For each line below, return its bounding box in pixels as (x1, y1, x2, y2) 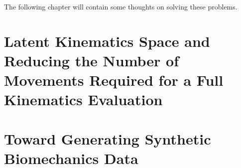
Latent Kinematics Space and (4, 30, 210, 51)
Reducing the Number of (4, 50, 179, 70)
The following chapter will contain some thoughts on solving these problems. (4, 1, 238, 11)
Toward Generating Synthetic (4, 128, 211, 149)
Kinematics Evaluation (4, 89, 163, 110)
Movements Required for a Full (4, 70, 224, 90)
